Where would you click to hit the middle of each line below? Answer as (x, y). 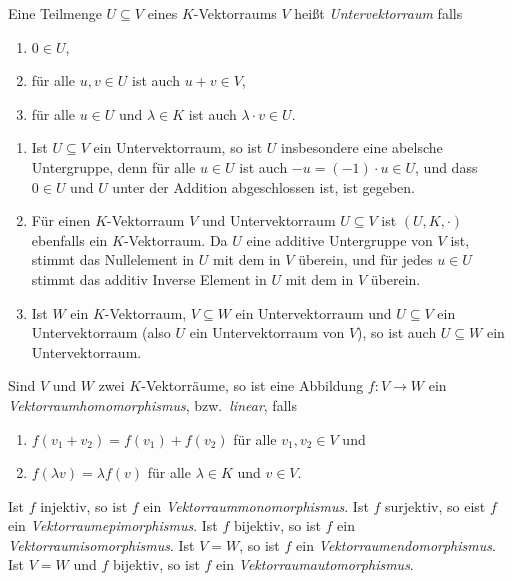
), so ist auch (397, 332)
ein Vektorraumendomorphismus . (396, 544)
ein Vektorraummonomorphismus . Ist (256, 505)
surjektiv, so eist (435, 505)
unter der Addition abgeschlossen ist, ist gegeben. (263, 186)
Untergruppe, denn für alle (113, 166)
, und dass (446, 166)
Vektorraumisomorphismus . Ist (101, 544)
